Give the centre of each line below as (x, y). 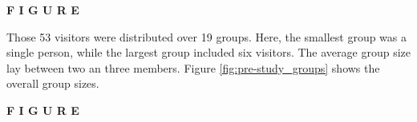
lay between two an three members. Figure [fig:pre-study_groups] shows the (193, 67)
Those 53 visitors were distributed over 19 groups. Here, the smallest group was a (206, 36)
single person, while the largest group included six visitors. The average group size (208, 52)
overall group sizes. (53, 83)
